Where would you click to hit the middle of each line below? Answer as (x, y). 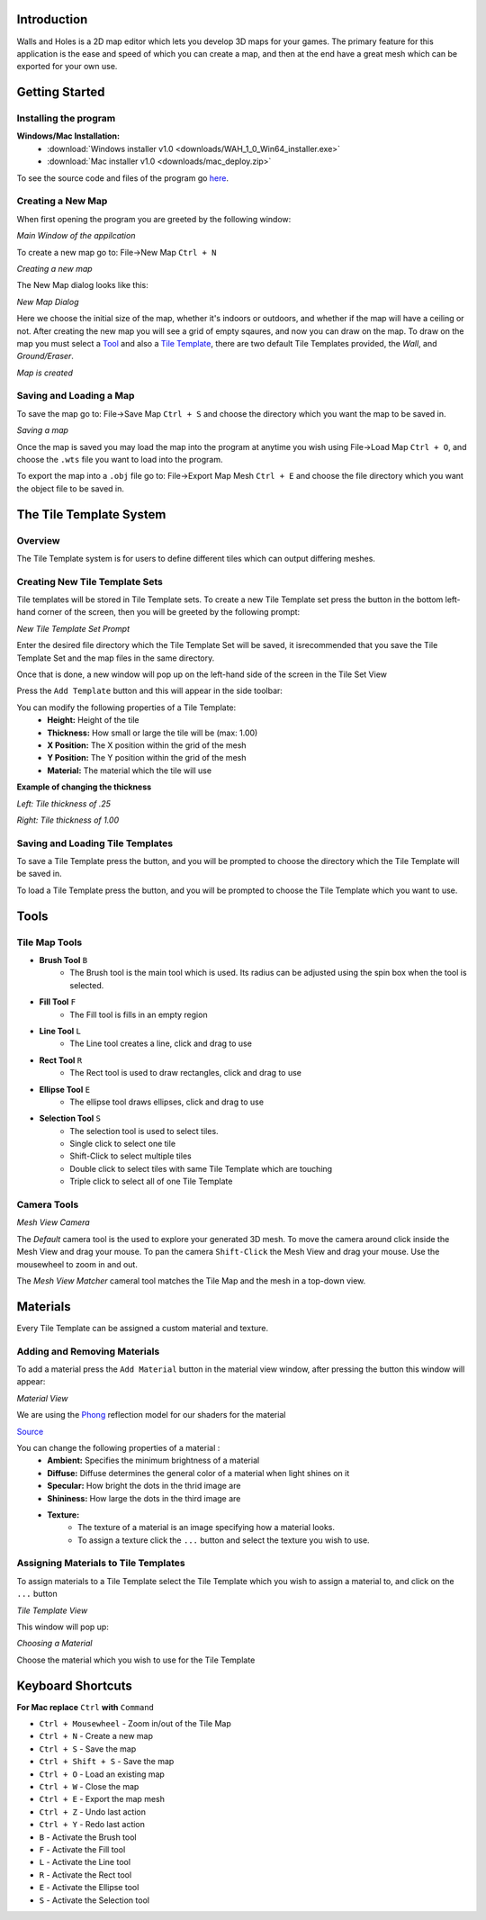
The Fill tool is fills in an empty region (139, 1014)
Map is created (45, 373)
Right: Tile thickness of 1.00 (68, 820)
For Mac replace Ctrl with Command (85, 1707)
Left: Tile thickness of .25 (64, 803)
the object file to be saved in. (71, 488)
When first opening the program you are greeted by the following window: (154, 219)
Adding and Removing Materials (88, 1351)
